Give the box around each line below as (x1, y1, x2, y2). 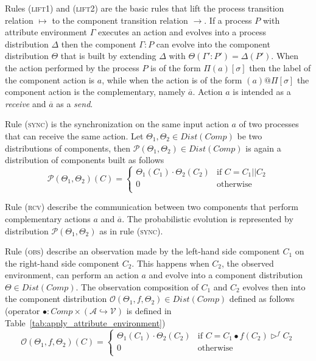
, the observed (222, 256, 274, 269)
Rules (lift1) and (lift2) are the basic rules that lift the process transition (5, 2, 284, 14)
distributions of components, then (5, 141, 131, 154)
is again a (245, 141, 281, 154)
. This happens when (132, 256, 209, 269)
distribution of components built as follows (5, 153, 164, 166)
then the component (61, 37, 136, 50)
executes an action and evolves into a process (98, 26, 267, 38)
